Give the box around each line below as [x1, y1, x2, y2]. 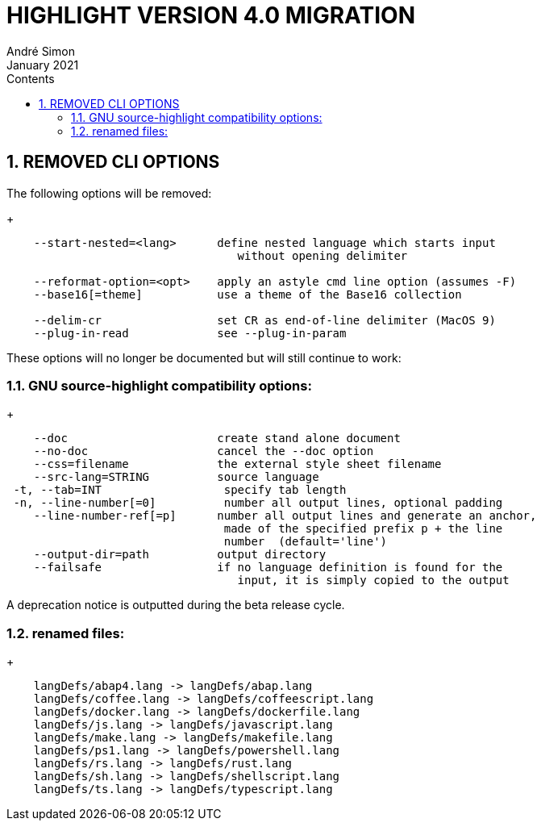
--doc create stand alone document [33, 432, 401, 445]
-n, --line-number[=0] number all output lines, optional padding [13, 496, 503, 510]
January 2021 [6, 57, 79, 72]
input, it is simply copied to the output [237, 574, 510, 587]
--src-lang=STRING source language [33, 470, 319, 484]
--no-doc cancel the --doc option [33, 445, 374, 458]
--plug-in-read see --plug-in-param [33, 326, 347, 340]
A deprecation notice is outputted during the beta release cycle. [6, 598, 345, 612]
